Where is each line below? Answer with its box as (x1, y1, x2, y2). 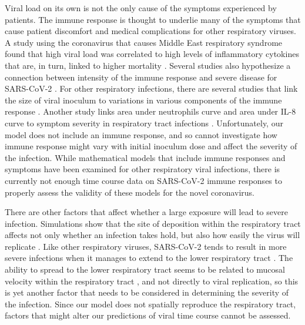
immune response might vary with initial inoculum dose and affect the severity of (5, 140, 297, 152)
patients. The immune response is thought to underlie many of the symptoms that (5, 13, 301, 25)
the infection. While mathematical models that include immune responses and (5, 151, 286, 163)
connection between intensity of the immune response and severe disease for (5, 71, 277, 83)
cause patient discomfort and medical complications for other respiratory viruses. (5, 25, 296, 37)
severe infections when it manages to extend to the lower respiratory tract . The (5, 252, 293, 264)
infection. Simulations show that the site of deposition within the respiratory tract (5, 217, 301, 229)
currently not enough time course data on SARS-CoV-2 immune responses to (5, 174, 282, 186)
